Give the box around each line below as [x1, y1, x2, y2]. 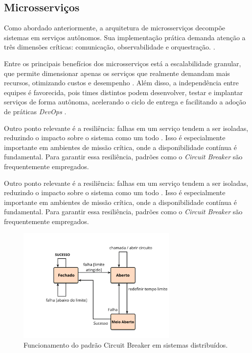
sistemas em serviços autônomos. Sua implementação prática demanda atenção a [4, 32, 246, 42]
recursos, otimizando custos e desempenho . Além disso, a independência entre [4, 77, 239, 88]
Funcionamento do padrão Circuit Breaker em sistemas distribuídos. [23, 339, 228, 350]
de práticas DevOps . [4, 106, 67, 116]
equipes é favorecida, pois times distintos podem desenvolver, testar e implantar [4, 87, 243, 97]
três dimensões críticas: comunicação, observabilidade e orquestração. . [4, 42, 215, 52]
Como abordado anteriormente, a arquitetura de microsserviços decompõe [4, 23, 225, 33]
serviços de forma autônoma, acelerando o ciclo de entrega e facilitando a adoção [4, 97, 246, 107]
